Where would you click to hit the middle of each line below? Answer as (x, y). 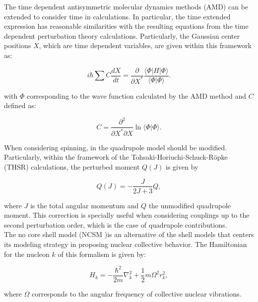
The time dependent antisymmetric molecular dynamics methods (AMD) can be (126, 6)
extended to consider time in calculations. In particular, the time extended (117, 16)
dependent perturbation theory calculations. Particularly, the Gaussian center (122, 35)
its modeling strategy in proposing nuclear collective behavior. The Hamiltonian (126, 244)
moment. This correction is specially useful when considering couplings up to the (127, 215)
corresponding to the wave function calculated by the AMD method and (136, 95)
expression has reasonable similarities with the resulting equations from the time (126, 26)
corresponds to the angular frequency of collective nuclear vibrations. (136, 293)
